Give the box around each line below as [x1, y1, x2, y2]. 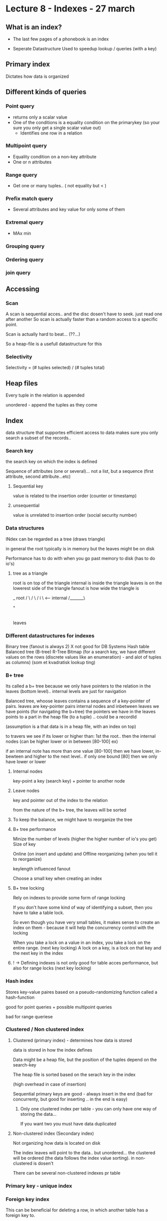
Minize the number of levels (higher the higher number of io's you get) [12, 836, 157, 842]
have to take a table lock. [12, 910, 65, 916]
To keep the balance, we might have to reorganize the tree [12, 816, 133, 822]
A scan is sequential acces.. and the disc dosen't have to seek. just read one [5, 311, 163, 317]
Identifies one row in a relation [20, 130, 83, 136]
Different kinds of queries [5, 88, 86, 96]
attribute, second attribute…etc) [5, 474, 71, 480]
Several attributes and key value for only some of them [12, 206, 125, 212]
